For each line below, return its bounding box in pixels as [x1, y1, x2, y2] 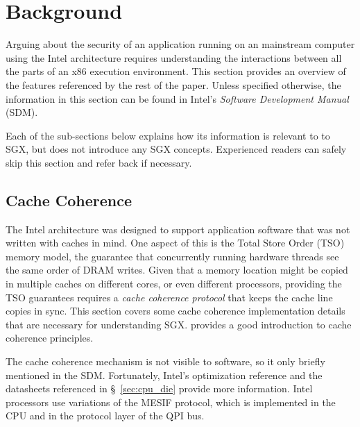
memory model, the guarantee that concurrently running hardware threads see [6, 249, 339, 263]
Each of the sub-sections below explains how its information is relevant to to [6, 128, 330, 142]
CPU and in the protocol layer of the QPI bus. [6, 408, 205, 423]
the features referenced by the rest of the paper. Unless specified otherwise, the [6, 77, 341, 92]
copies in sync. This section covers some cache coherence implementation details [6, 303, 345, 318]
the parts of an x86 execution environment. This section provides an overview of [6, 64, 346, 78]
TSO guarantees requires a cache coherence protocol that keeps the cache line [6, 290, 333, 304]
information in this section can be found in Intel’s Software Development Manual [6, 91, 349, 106]
